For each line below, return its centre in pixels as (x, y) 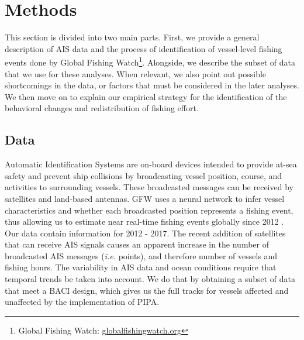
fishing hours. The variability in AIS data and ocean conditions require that (141, 267)
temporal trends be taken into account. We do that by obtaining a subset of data (150, 279)
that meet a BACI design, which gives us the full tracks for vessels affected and (147, 290)
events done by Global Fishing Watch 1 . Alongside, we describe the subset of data (150, 61)
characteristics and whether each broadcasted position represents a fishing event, (149, 210)
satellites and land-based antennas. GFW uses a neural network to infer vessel (145, 198)
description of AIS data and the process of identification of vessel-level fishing (144, 48)
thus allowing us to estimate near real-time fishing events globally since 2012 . (144, 221)
